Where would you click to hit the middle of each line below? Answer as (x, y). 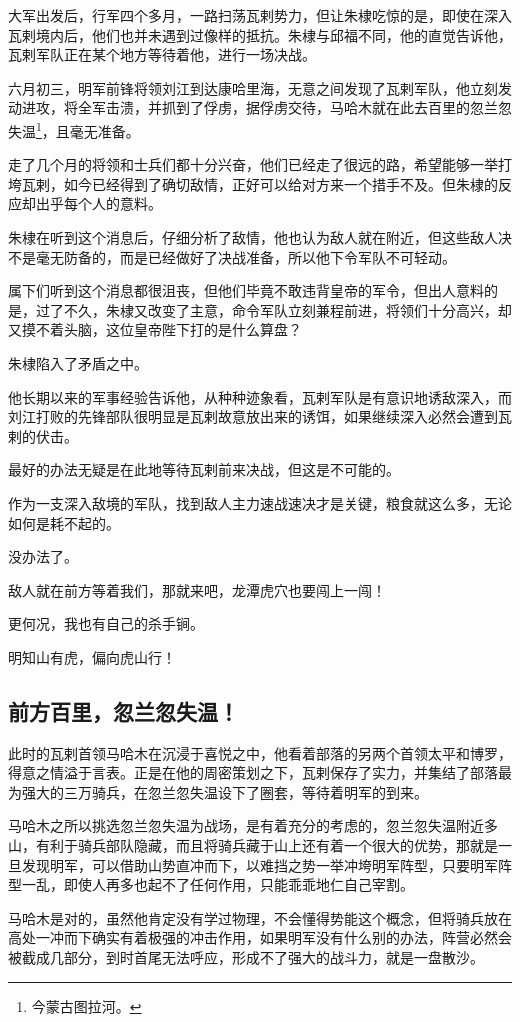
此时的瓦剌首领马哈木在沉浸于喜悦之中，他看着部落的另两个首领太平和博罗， (260, 752)
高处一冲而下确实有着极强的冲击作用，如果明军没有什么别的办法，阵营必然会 (260, 937)
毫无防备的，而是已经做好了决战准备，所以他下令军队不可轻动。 (245, 256)
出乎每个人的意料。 (98, 203)
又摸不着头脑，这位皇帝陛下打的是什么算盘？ (155, 329)
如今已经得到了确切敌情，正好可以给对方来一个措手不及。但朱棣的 (280, 183)
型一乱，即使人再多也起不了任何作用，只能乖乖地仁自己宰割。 (211, 884)
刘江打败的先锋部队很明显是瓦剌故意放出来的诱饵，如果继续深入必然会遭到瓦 (260, 416)
